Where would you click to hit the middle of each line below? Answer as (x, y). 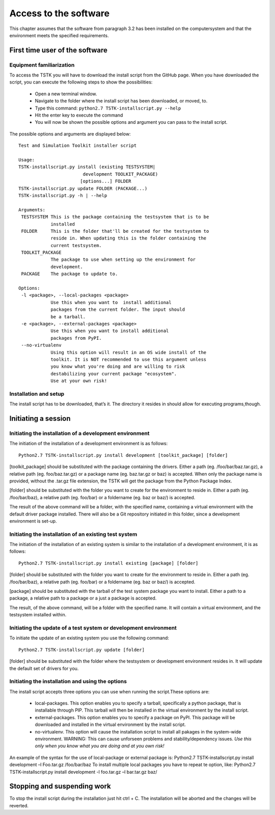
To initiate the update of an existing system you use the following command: (89, 638)
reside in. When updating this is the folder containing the (129, 238)
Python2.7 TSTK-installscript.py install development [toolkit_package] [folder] (123, 455)
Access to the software (59, 13)
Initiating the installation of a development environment (79, 433)
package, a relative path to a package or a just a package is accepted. (83, 598)
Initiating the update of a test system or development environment (93, 628)
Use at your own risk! (79, 381)
